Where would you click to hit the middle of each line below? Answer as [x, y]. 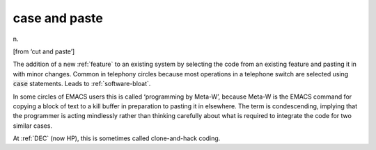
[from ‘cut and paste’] [44, 51]
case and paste [58, 18]
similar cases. [32, 126]
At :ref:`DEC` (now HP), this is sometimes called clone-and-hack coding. [117, 138]
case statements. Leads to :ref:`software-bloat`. [82, 84]
